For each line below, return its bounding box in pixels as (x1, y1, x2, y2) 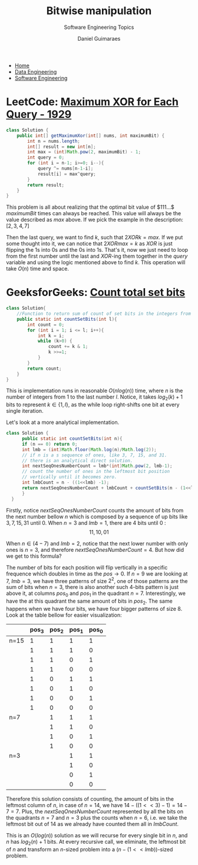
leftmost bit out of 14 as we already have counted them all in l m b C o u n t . (6, 821, 179, 828)
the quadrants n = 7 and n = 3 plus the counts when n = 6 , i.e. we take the (6, 814, 187, 821)
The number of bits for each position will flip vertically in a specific (6, 564, 168, 571)
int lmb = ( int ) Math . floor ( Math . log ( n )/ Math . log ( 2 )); (21, 446, 157, 452)
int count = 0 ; (27, 321, 65, 328)
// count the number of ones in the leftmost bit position (21, 469, 170, 475)
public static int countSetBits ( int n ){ (21, 436, 123, 442)
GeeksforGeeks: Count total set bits (6, 286, 186, 299)
